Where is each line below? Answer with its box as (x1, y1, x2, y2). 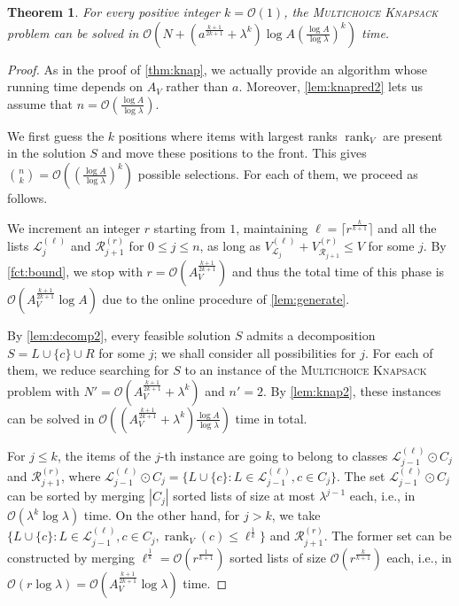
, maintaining (236, 218, 308, 237)
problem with (7, 381, 80, 400)
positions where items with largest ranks (118, 126, 338, 144)
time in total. (235, 408, 307, 427)
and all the (377, 218, 437, 237)
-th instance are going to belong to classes (159, 446, 388, 464)
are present (383, 126, 443, 144)
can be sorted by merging (7, 486, 145, 505)
